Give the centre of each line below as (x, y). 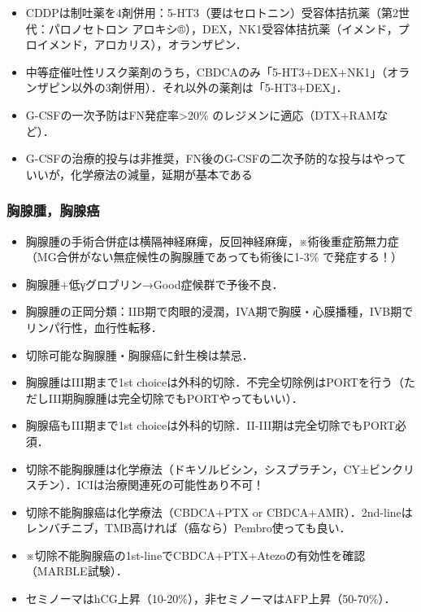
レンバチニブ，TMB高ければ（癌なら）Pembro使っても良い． (188, 528)
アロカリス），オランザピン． (170, 44)
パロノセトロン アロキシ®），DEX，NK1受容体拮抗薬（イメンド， (223, 28)
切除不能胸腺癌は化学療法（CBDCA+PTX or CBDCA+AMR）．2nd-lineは (219, 511)
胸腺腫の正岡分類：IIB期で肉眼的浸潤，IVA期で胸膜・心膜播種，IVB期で (219, 311)
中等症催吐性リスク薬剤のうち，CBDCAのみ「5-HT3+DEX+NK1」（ (206, 71)
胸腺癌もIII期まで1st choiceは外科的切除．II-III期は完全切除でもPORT (210, 425)
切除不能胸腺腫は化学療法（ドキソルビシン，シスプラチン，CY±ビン (208, 468)
